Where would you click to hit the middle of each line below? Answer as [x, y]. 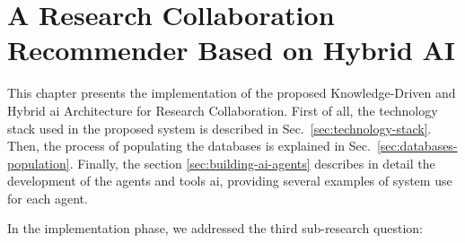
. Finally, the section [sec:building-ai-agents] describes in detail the [252, 163]
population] [39, 163]
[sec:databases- [417, 146]
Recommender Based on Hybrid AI [232, 50]
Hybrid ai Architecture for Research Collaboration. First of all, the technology [223, 110]
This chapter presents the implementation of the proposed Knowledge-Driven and [232, 93]
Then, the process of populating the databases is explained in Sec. [189, 146]
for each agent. [48, 198]
